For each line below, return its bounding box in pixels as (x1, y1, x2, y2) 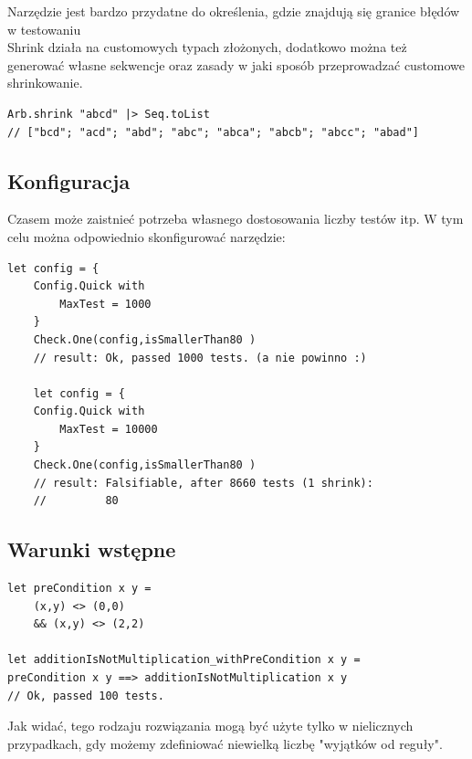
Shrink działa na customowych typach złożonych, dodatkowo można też (7, 37, 407, 57)
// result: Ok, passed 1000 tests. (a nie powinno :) (33, 351, 367, 364)
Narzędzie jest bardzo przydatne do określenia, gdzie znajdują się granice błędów (7, 2, 460, 20)
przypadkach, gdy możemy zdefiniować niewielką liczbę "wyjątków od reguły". (7, 733, 443, 753)
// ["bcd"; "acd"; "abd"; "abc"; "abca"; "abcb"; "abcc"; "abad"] (7, 125, 420, 139)
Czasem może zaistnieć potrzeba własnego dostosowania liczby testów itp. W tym (7, 209, 464, 228)
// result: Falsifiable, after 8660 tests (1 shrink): (33, 476, 373, 490)
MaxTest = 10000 (59, 422, 158, 436)
